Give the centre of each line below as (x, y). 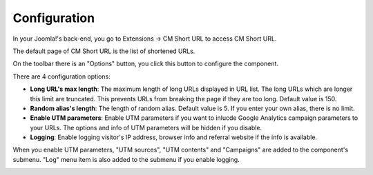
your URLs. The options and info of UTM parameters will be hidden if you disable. (146, 127)
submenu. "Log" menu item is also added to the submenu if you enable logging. (126, 159)
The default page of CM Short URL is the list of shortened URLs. (104, 51)
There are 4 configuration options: (61, 76)
